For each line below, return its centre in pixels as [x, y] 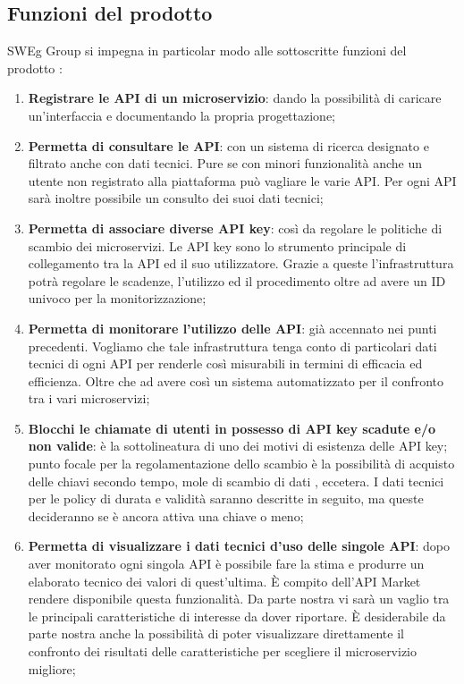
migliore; [52, 668]
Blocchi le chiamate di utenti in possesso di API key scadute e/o [232, 428]
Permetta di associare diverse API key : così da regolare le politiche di [235, 228]
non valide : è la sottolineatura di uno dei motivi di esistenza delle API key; [238, 446]
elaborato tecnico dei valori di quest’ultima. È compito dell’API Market [224, 581]
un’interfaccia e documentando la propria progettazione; [181, 115]
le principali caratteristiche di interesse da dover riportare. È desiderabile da [237, 616]
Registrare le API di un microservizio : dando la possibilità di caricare [235, 98]
